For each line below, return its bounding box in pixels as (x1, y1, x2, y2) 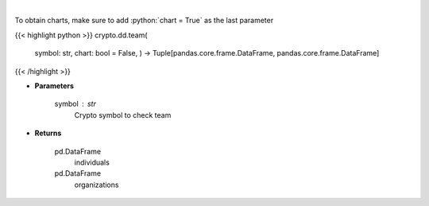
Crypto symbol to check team (74, 110, 172, 119)
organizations (74, 180, 119, 189)
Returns (34, 128, 62, 138)
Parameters (34, 80, 75, 91)
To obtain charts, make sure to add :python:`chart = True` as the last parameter (14, 16, 274, 25)
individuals (74, 157, 110, 167)
